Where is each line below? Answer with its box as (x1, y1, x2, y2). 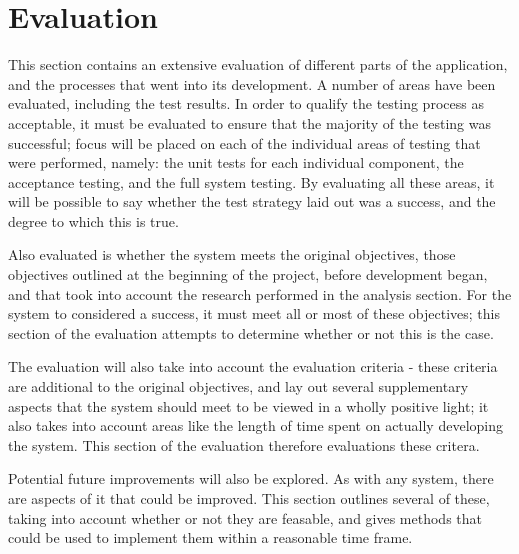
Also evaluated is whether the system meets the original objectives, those (8, 244, 456, 265)
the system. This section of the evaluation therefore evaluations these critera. (8, 434, 480, 455)
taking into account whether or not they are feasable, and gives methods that (8, 507, 483, 528)
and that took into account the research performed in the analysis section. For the (8, 283, 512, 304)
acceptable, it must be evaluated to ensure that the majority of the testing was (8, 112, 491, 133)
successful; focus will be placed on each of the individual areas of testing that (8, 132, 481, 153)
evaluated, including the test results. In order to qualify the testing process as (8, 93, 484, 114)
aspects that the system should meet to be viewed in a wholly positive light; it (8, 395, 489, 416)
